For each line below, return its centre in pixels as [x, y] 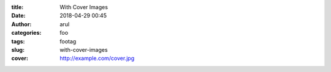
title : [17, 7]
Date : [18, 16]
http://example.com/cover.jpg [97, 59]
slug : [18, 49]
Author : [21, 24]
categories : [26, 33]
